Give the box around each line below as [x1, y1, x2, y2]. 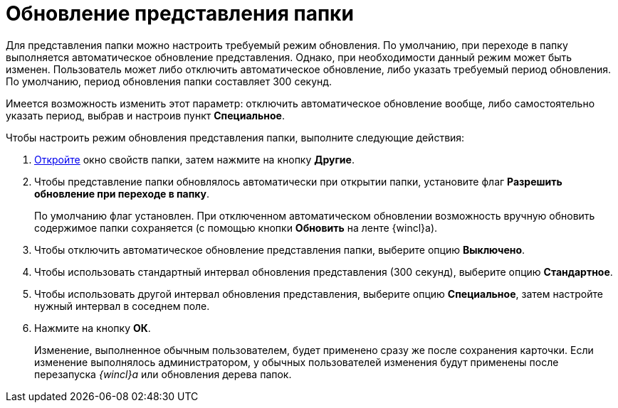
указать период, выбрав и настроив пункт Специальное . [6, 109, 285, 122]
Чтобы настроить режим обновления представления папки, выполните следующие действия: [6, 131, 465, 144]
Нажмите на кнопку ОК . [34, 321, 151, 334]
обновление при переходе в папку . [34, 187, 210, 200]
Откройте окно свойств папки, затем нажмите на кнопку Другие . [34, 153, 355, 166]
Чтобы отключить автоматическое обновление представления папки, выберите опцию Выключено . [34, 243, 525, 256]
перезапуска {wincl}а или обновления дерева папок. [34, 367, 292, 380]
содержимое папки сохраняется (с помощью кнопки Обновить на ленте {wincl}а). [34, 221, 438, 234]
